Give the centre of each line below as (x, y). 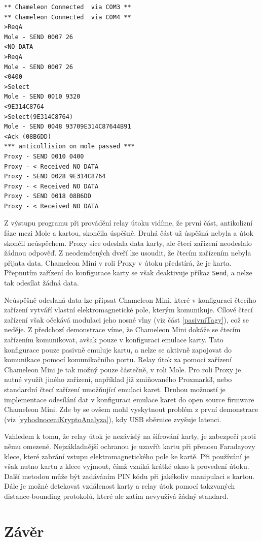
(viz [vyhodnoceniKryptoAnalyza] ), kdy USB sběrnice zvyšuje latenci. (113, 419)
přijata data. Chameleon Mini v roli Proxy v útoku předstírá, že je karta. (118, 262)
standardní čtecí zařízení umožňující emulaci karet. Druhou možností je (115, 389)
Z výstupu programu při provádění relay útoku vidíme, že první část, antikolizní (128, 223)
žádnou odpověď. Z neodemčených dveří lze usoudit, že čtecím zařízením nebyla (128, 253)
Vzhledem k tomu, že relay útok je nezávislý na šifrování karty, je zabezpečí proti (130, 436)
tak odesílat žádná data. (42, 283)
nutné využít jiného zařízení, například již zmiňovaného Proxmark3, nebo (118, 379)
